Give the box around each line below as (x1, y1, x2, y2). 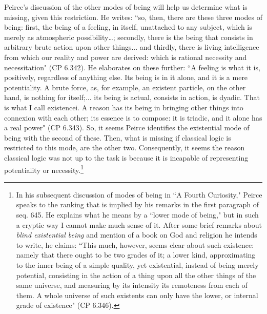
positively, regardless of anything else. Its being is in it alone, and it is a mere (4, 72, 248, 83)
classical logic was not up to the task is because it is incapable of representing (4, 152, 249, 163)
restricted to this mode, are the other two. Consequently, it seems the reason (4, 142, 245, 153)
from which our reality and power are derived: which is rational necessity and (4, 51, 247, 62)
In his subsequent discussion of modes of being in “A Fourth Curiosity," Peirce (16, 189, 262, 200)
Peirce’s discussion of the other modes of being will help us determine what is (4, 2, 248, 12)
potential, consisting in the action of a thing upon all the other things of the (16, 269, 256, 280)
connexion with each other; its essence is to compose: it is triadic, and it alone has (4, 112, 262, 123)
